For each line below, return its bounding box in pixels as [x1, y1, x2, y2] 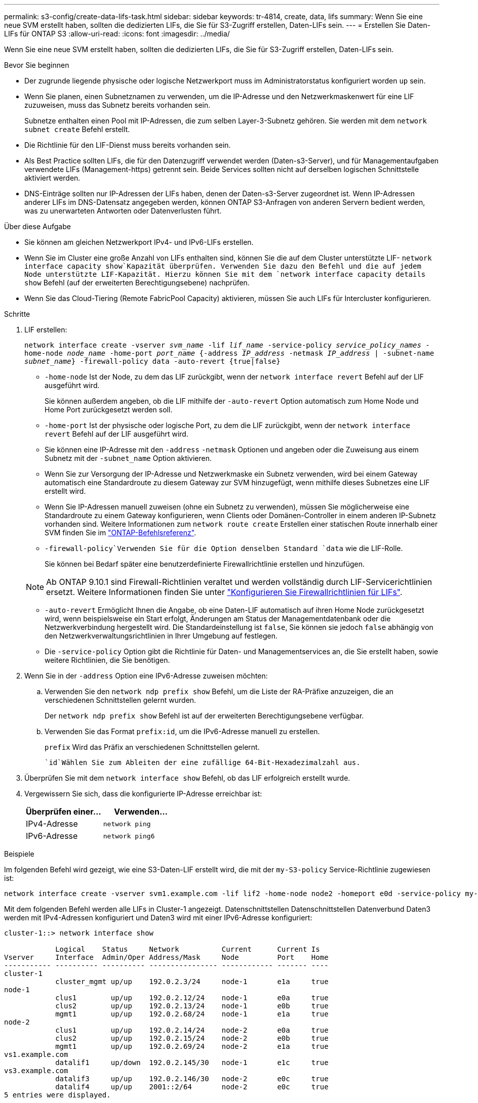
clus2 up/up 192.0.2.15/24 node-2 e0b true [55, 1034, 329, 1042]
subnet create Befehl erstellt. [24, 125, 130, 134]
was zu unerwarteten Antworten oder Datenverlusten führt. [24, 206, 222, 215]
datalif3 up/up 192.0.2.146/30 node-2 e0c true [55, 1075, 329, 1083]
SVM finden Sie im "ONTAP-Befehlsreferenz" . [45, 528, 196, 537]
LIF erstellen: [24, 325, 67, 334]
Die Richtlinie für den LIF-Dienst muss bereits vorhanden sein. [24, 141, 231, 149]
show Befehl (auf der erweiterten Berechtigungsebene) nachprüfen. [24, 278, 250, 287]
